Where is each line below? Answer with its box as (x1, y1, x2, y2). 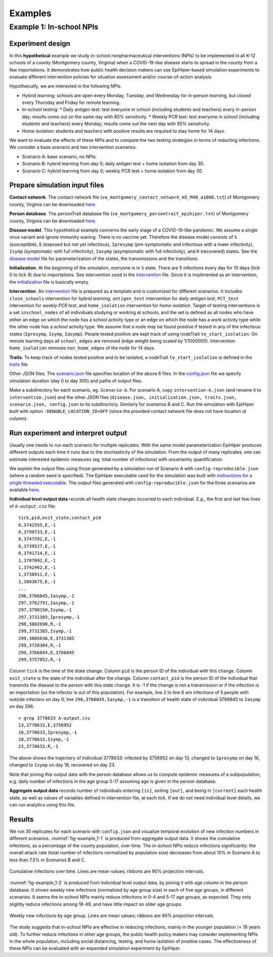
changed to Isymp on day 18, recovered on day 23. (9, 762, 116, 768)
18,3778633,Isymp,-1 (18, 736, 69, 742)
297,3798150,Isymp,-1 (18, 607, 72, 613)
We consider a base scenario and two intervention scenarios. (9, 144, 137, 150)
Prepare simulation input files (9, 181, 105, 189)
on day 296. (9, 703, 35, 709)
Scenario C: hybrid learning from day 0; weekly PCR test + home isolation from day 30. (22, 168, 203, 174)
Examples (9, 8, 52, 19)
